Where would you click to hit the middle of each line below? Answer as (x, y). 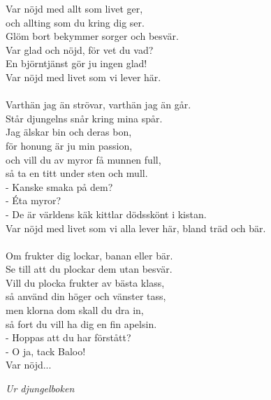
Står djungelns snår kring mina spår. (84, 118)
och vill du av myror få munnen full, (83, 159)
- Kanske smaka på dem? (59, 186)
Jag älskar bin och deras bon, (69, 132)
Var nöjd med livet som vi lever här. (83, 77)
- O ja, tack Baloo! (46, 351)
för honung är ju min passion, (69, 145)
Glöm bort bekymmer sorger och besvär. (92, 36)
